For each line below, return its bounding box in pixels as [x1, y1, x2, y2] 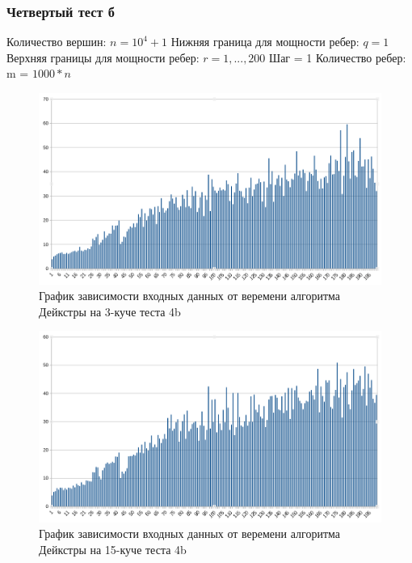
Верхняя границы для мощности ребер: [6, 49, 200, 66]
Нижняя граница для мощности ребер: [170, 33, 359, 50]
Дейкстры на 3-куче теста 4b [39, 303, 181, 320]
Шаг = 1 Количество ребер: [269, 49, 406, 66]
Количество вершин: [6, 33, 107, 50]
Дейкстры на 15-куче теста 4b [39, 540, 187, 557]
